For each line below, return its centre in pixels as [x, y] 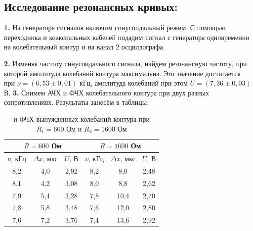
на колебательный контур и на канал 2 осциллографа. [84, 47]
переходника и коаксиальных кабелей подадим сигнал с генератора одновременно [127, 37]
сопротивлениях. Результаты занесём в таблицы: [77, 102]
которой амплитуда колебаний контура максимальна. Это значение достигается [122, 73]
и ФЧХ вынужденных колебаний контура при [82, 118]
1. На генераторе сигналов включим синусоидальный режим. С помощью [115, 27]
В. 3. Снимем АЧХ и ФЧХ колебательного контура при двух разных [107, 92]
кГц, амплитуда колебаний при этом [133, 83]
